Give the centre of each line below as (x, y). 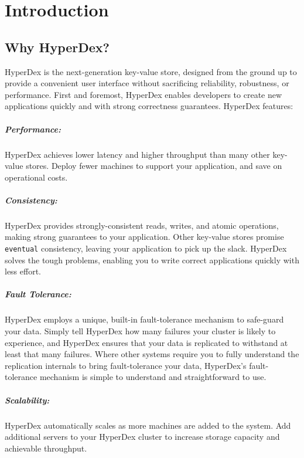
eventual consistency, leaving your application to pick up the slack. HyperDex (146, 248)
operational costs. (36, 177)
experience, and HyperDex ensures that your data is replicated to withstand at (146, 342)
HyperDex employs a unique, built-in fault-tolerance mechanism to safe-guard (144, 319)
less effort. (23, 271)
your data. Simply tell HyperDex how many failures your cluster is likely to (140, 331)
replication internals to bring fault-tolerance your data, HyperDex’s (126, 365)
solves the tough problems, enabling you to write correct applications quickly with (152, 259)
